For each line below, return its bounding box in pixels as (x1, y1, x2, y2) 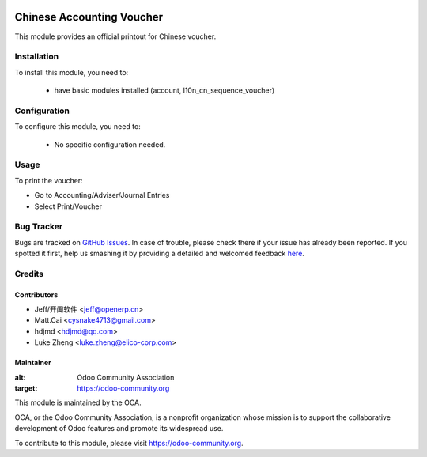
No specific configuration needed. (54, 139, 166, 149)
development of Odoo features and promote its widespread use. (14, 424, 224, 433)
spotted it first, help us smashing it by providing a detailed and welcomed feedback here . (14, 249, 304, 259)
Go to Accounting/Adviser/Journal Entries (34, 191, 170, 200)
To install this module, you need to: (14, 67, 129, 77)
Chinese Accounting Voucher (14, 10, 164, 24)
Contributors (14, 289, 59, 300)
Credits (14, 268, 43, 279)
